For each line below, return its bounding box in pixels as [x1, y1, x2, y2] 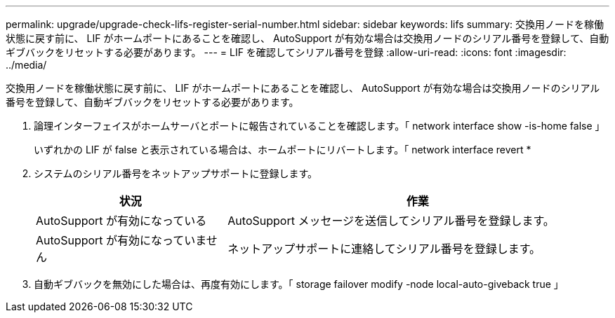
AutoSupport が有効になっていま [36, 233, 206, 247]
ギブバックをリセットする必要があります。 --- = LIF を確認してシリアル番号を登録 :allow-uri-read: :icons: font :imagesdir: [6, 46, 567, 58]
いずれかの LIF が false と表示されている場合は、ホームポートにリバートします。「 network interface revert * [34, 144, 531, 155]
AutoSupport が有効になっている [36, 214, 207, 228]
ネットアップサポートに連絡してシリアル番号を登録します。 [227, 242, 541, 256]
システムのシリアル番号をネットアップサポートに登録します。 [34, 167, 318, 179]
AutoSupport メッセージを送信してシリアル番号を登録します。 [227, 214, 555, 228]
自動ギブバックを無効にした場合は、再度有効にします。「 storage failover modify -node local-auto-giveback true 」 [34, 278, 564, 290]
